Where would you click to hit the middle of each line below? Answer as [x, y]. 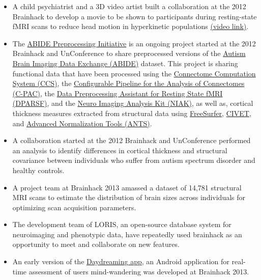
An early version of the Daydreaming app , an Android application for [121, 261]
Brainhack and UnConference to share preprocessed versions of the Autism [129, 53]
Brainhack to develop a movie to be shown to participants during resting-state [135, 16]
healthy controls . [38, 170]
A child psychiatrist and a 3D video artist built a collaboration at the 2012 [129, 6]
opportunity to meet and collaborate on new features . [96, 244]
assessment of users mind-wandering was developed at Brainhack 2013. [139, 271]
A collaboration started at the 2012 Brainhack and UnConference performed [132, 140]
